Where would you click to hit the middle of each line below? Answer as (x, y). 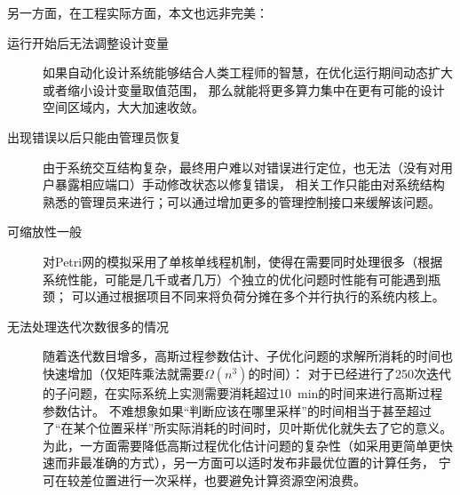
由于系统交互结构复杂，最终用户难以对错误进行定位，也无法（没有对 (242, 167)
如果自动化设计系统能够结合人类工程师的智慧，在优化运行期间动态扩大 (248, 72)
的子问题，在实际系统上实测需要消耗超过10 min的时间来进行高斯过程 (243, 392)
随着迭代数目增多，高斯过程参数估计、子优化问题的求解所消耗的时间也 (248, 356)
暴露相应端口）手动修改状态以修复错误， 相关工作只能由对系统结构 (250, 184)
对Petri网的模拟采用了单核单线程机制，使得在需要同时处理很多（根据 (243, 261)
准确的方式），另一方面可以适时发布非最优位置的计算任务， (263, 463)
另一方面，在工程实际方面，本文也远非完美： (138, 12)
